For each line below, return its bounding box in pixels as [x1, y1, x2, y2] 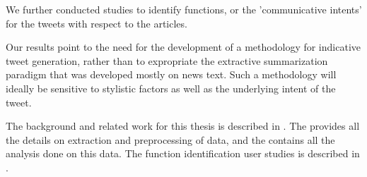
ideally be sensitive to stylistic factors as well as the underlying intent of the [6, 80, 336, 95]
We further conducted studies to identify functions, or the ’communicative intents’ [6, 2, 362, 16]
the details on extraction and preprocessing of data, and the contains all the [6, 132, 335, 147]
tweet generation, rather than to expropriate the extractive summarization [6, 53, 328, 68]
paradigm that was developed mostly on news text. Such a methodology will [6, 67, 337, 82]
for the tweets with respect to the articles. [6, 16, 187, 30]
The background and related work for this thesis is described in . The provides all [6, 118, 360, 133]
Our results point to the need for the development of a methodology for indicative [6, 39, 361, 54]
